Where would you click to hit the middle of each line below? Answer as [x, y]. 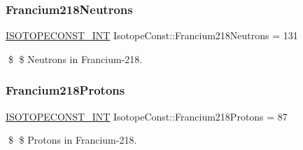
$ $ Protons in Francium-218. [72, 140]
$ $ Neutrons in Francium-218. [75, 59]
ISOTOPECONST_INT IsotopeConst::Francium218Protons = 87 [147, 116]
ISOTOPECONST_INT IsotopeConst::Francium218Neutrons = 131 [152, 35]
